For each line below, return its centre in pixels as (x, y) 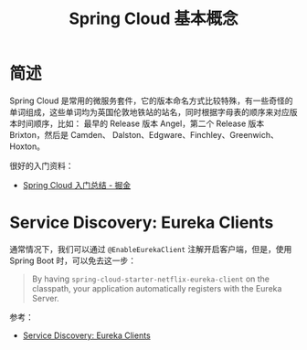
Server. (45, 298)
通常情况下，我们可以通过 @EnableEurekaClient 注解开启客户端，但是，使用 (151, 249)
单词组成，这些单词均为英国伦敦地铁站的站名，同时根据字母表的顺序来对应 (149, 111)
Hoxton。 (27, 146)
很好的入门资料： (42, 165)
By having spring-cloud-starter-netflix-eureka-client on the (150, 279)
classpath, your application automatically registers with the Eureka (157, 288)
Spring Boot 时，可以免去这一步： (73, 260)
